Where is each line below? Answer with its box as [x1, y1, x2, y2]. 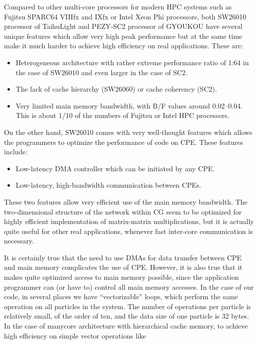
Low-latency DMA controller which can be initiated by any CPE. [15, 163, 215, 173]
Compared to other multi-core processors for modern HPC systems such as [4, 1, 232, 11]
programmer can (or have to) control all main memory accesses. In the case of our [4, 281, 254, 292]
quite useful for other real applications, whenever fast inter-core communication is [4, 226, 253, 236]
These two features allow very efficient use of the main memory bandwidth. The [4, 196, 248, 207]
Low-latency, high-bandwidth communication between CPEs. [15, 180, 201, 190]
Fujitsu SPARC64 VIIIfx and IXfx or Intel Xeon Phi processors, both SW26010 [4, 11, 247, 21]
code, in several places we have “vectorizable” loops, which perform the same [4, 291, 238, 302]
